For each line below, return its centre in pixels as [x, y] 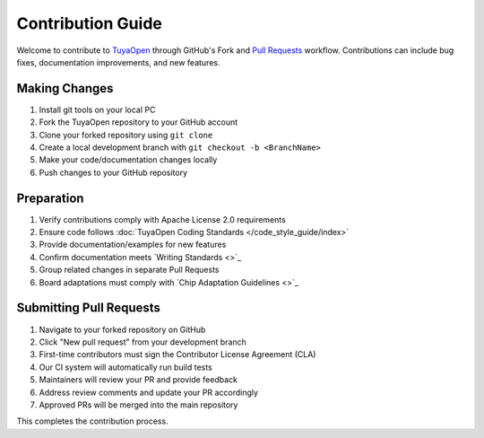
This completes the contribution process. [93, 421]
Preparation [50, 198]
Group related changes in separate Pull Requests [129, 270]
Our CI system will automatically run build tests [125, 367]
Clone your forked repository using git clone [126, 135]
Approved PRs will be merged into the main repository [138, 405]
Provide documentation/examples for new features [133, 245]
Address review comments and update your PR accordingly [149, 392]
